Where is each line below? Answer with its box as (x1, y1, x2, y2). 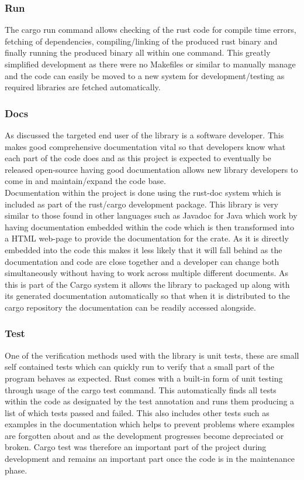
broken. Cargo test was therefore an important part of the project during (5, 441, 267, 453)
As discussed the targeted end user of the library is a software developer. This (5, 129, 284, 141)
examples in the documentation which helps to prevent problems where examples (5, 418, 295, 430)
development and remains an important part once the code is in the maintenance (5, 452, 295, 465)
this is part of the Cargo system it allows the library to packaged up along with (5, 278, 290, 290)
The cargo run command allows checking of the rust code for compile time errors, (5, 23, 296, 36)
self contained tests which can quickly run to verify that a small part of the (5, 360, 274, 373)
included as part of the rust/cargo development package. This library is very (5, 198, 278, 210)
